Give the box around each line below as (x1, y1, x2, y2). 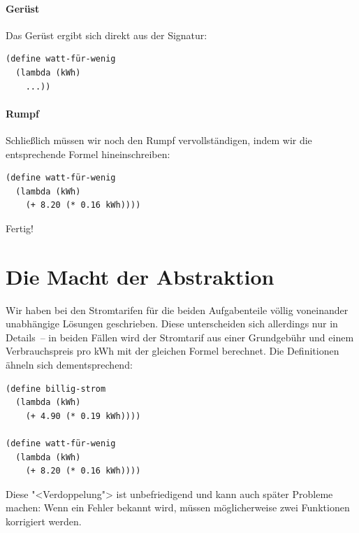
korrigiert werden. (6, 513, 82, 528)
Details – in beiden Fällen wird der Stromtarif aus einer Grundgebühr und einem (6, 329, 354, 344)
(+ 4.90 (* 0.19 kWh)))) (25, 411, 141, 421)
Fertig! (6, 220, 34, 235)
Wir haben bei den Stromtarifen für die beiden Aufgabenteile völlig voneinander (6, 302, 349, 317)
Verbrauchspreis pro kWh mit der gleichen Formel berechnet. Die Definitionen (6, 343, 339, 358)
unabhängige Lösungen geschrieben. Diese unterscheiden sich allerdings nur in (6, 316, 338, 331)
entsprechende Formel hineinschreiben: (6, 146, 170, 161)
